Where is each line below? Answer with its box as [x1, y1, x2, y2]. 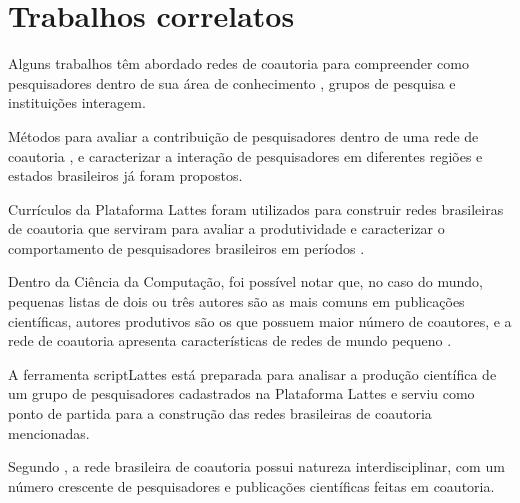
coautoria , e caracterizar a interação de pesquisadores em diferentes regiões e [8, 145, 483, 166]
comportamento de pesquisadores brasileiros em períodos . [8, 237, 365, 258]
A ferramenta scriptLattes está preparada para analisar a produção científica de [8, 363, 497, 384]
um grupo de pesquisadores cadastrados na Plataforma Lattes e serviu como [8, 383, 475, 404]
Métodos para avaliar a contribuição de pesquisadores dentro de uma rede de [8, 125, 479, 146]
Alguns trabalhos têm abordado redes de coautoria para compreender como [8, 53, 469, 74]
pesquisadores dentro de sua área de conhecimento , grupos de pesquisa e [8, 72, 456, 93]
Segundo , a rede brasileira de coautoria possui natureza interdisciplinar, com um [8, 456, 505, 477]
